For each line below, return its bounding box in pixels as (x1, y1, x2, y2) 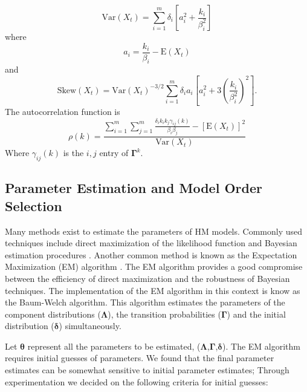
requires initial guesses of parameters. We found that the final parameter (5, 351, 274, 364)
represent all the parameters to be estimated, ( (27, 339, 201, 352)
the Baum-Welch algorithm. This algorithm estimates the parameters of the (5, 296, 285, 309)
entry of (99, 146, 129, 159)
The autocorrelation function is (5, 105, 120, 118)
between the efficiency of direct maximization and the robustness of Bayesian (5, 272, 290, 284)
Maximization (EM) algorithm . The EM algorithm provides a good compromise (5, 260, 303, 273)
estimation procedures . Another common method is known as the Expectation (5, 248, 297, 261)
